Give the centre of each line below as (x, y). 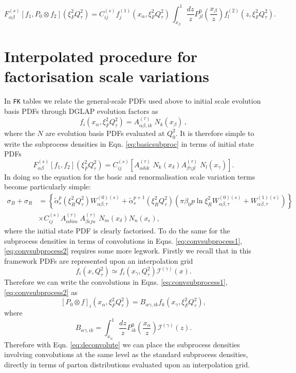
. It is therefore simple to (215, 133)
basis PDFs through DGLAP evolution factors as (81, 111)
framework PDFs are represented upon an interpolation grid (99, 260)
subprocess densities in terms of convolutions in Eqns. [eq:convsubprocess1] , (123, 240)
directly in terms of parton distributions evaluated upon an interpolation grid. (127, 364)
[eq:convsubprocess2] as (41, 292)
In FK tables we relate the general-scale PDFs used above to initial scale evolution (133, 101)
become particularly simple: (48, 186)
